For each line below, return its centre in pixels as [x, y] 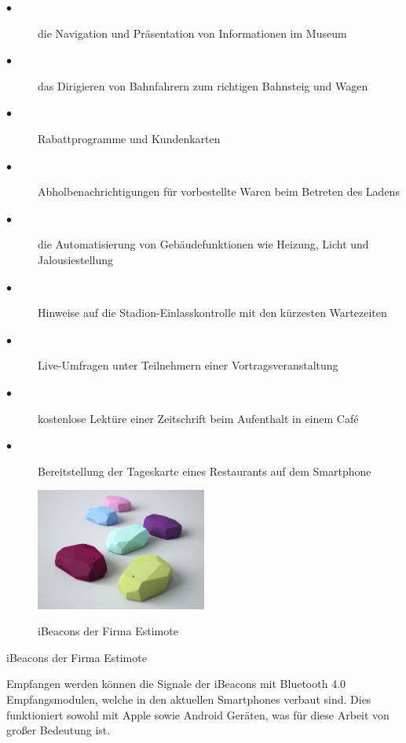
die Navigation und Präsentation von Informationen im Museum [192, 33]
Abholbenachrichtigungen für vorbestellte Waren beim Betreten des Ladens [219, 191]
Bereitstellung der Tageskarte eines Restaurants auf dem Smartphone [205, 471]
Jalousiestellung [76, 259]
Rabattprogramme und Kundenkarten [129, 138]
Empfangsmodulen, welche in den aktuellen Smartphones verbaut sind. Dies [189, 699]
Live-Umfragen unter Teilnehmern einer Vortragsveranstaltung [188, 365]
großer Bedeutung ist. [59, 730]
